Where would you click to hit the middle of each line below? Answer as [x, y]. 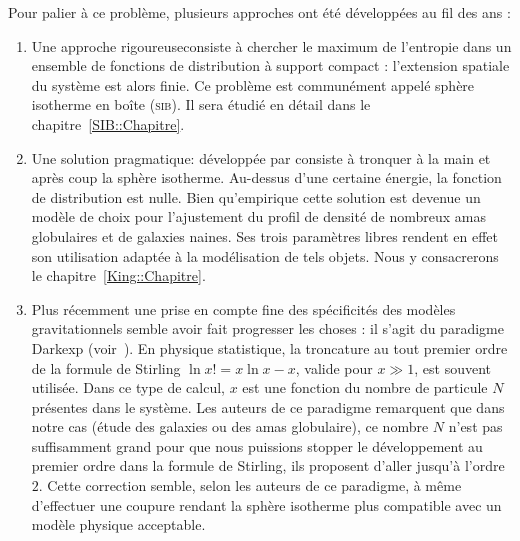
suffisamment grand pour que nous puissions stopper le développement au [257, 445]
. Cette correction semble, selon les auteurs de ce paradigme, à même [250, 485]
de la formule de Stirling [106, 367]
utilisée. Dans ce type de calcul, [128, 387]
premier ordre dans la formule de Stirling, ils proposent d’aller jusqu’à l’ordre [268, 465]
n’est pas [475, 426]
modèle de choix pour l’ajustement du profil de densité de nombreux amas [258, 216]
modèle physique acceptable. [118, 524]
